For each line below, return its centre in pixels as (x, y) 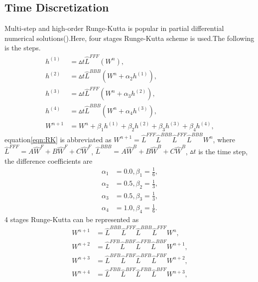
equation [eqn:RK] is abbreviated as (58, 139)
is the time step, (223, 151)
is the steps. (23, 48)
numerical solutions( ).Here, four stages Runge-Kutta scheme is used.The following (129, 38)
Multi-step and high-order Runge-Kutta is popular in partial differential (114, 28)
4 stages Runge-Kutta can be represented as (72, 219)
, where (224, 139)
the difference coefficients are (49, 160)
